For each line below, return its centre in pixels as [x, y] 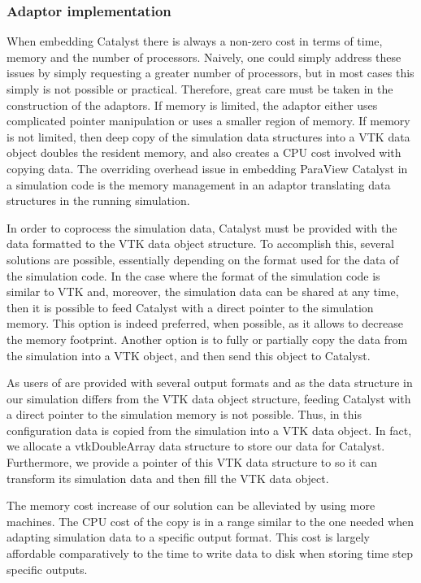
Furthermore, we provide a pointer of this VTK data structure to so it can [192, 462]
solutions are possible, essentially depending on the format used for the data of [203, 259]
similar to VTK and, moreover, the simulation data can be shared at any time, [203, 291]
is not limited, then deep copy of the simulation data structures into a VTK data [208, 136]
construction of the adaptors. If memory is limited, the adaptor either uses [192, 104]
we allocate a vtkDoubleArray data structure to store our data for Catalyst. [196, 446]
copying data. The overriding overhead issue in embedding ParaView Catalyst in [207, 168]
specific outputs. [47, 569]
